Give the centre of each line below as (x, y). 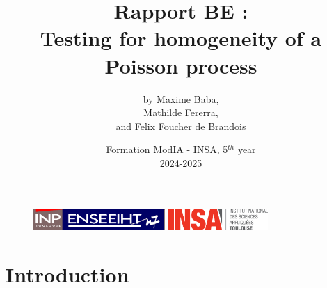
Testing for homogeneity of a (181, 38)
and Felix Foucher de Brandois (181, 126)
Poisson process (181, 65)
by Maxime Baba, (181, 98)
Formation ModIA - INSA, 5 (167, 149)
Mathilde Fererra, (181, 112)
